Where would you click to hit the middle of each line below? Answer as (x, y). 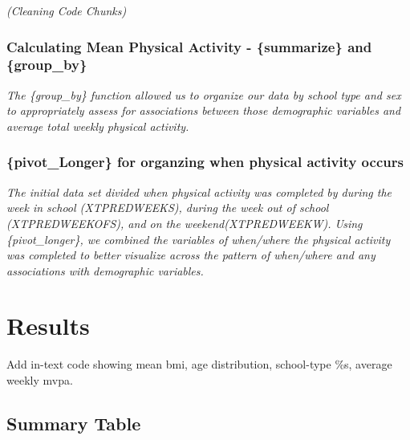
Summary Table (74, 423)
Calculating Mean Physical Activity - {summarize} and (189, 46)
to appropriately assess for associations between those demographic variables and (204, 110)
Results (48, 326)
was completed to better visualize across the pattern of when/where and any (191, 255)
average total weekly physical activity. (98, 126)
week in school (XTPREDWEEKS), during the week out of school (168, 208)
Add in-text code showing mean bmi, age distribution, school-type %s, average (199, 364)
